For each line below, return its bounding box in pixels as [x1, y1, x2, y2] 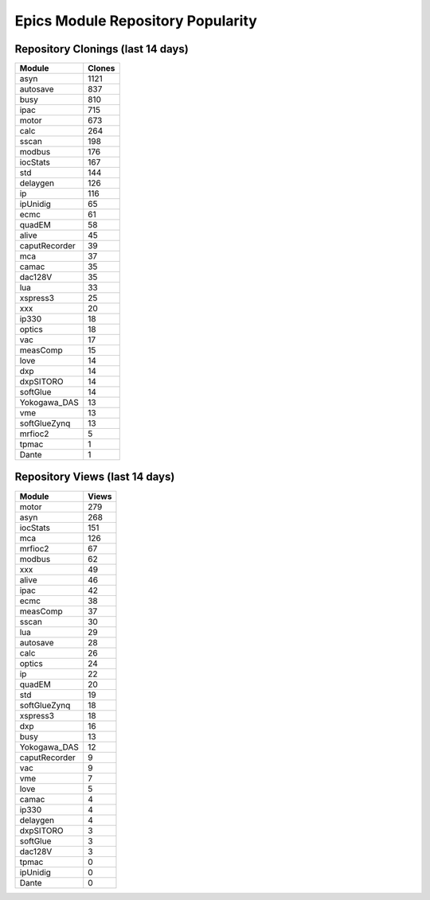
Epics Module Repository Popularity [14, 12, 258, 29]
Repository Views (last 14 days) [14, 470, 175, 484]
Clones [88, 63, 115, 74]
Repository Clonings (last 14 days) [14, 42, 189, 56]
